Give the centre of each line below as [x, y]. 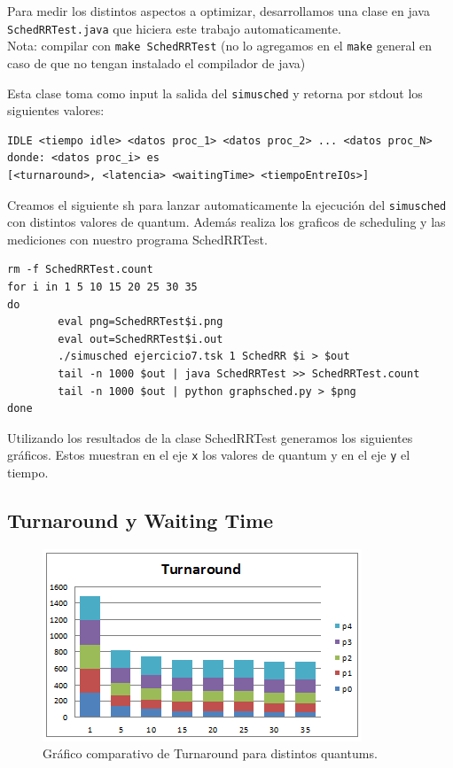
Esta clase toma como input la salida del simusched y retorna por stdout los [215, 93]
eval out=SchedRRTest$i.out [141, 339]
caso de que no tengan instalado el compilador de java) [156, 62]
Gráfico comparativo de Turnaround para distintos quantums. [210, 753]
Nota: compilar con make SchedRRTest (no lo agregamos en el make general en [219, 46]
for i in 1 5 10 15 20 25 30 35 [102, 287]
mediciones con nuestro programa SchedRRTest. [137, 239]
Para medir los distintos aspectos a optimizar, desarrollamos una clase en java [219, 11]
